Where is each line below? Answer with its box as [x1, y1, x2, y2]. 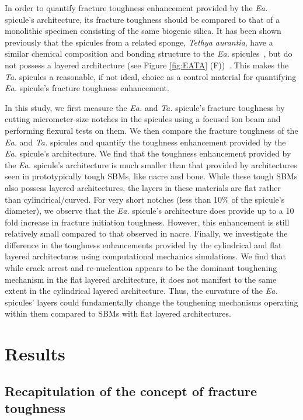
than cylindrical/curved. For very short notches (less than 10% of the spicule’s [5, 193, 285, 205]
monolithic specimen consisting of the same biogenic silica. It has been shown [5, 25, 281, 37]
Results [5, 342, 65, 366]
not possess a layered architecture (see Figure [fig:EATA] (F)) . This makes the [5, 58, 289, 71]
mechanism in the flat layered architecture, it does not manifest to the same [5, 273, 277, 285]
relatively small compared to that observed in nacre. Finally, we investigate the [5, 227, 288, 239]
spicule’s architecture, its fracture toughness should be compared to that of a [5, 13, 280, 25]
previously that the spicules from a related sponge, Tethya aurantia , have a [5, 36, 273, 48]
